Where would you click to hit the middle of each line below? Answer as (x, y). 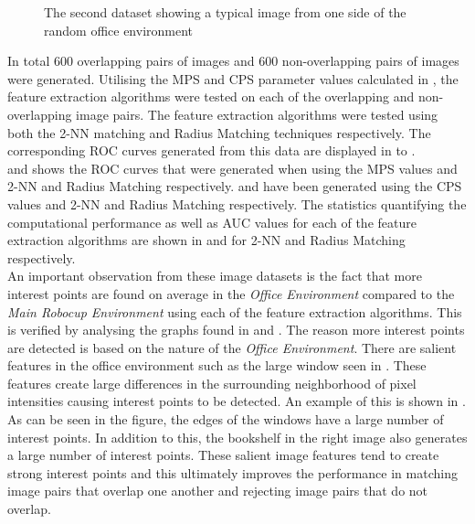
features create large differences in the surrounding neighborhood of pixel (212, 383)
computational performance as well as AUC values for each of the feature (212, 222)
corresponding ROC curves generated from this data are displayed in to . (211, 150)
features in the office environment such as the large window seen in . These (217, 365)
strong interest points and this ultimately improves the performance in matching (232, 472)
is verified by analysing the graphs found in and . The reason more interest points (236, 330)
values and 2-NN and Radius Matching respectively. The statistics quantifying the (237, 203)
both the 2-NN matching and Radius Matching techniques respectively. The (219, 132)
